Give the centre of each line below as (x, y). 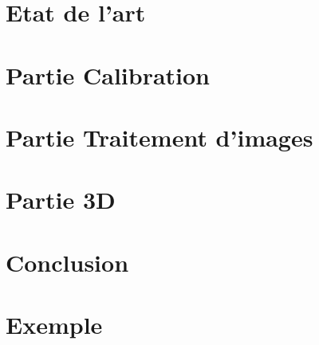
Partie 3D (61, 200)
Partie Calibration (108, 74)
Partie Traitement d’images (159, 137)
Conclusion (67, 262)
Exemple (54, 325)
